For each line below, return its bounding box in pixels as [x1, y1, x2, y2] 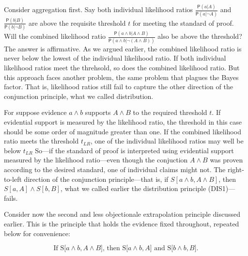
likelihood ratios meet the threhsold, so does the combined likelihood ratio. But [4, 63, 240, 73]
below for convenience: [4, 228, 70, 238]
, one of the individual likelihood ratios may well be [90, 136, 244, 146]
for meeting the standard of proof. [132, 17, 234, 28]
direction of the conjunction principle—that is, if [24, 174, 169, 184]
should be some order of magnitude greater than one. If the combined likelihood [4, 126, 241, 136]
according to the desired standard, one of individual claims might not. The [4, 164, 226, 174]
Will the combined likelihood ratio [4, 31, 106, 41]
